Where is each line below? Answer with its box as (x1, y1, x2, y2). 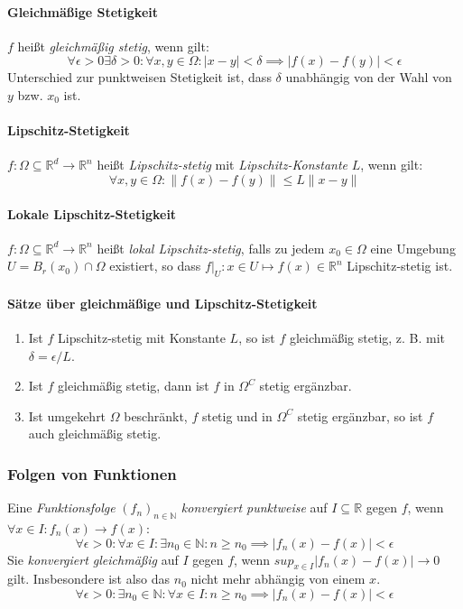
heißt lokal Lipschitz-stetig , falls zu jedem (97, 238, 325, 257)
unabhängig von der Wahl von (285, 68, 452, 87)
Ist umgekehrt (28, 406, 106, 425)
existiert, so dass (109, 256, 201, 275)
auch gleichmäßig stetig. (28, 424, 162, 443)
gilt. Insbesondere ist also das (7, 569, 171, 588)
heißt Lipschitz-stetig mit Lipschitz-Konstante (97, 155, 348, 174)
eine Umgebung (370, 238, 456, 257)
